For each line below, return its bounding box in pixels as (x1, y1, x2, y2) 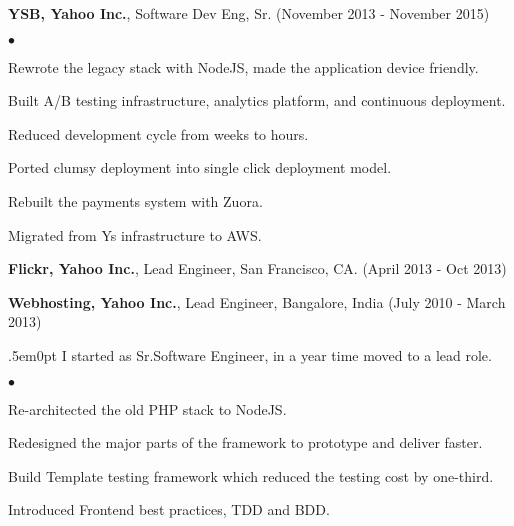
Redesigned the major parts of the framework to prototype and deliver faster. (8, 432, 483, 453)
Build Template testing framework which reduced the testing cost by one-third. (8, 465, 494, 486)
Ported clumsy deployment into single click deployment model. (8, 157, 392, 178)
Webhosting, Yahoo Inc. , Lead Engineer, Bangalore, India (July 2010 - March (8, 291, 506, 312)
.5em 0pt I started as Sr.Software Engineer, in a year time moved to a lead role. (8, 344, 492, 365)
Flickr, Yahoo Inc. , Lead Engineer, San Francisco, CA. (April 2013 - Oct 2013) (8, 258, 507, 279)
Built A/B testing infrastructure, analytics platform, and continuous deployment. (8, 90, 506, 111)
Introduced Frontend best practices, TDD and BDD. (8, 499, 330, 520)
